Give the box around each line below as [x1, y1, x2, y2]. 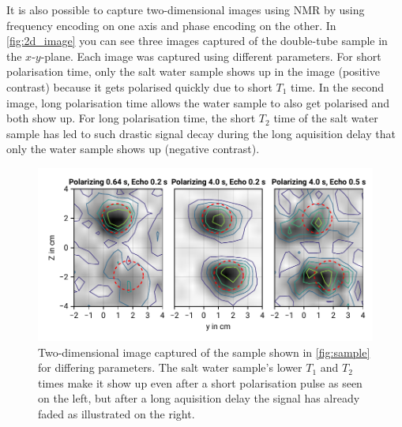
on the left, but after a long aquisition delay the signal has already [38, 390, 360, 406]
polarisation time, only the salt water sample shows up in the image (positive [6, 63, 381, 80]
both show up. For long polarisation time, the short [6, 110, 256, 126]
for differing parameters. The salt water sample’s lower [38, 359, 302, 376]
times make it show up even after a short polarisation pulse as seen [38, 374, 363, 391]
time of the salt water [273, 110, 378, 126]
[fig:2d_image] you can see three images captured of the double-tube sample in [6, 32, 388, 49]
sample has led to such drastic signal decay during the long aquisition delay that [6, 125, 396, 141]
